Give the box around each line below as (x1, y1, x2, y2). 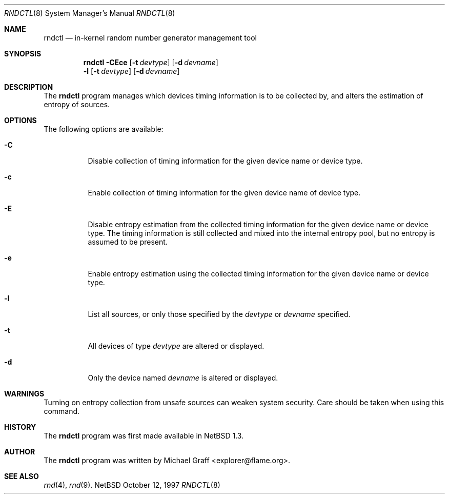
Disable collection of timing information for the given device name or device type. (88, 156, 363, 165)
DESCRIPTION (4, 83, 53, 91)
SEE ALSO (4, 472, 39, 481)
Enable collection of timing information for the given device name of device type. (88, 188, 361, 197)
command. (44, 407, 80, 415)
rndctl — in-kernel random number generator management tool (44, 33, 257, 42)
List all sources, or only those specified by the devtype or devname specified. (88, 310, 351, 318)
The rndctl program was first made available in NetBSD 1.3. (44, 431, 244, 440)
